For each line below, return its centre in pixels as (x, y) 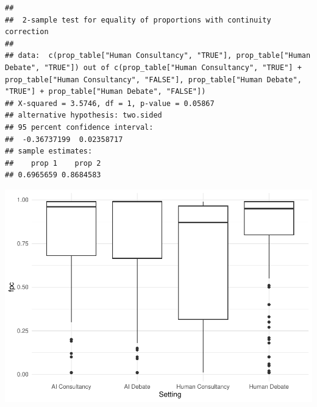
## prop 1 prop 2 (53, 163)
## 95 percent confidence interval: (79, 127)
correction (27, 32)
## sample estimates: (49, 151)
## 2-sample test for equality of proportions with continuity (138, 20)
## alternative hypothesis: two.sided (84, 115)
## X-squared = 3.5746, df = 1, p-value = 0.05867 (110, 103)
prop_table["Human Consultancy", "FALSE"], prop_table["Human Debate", (153, 80)
